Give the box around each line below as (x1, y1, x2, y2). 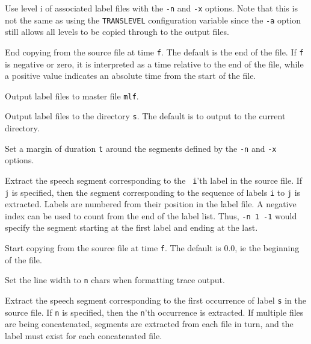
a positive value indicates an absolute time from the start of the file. (5, 69, 256, 82)
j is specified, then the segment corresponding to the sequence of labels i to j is (5, 186, 301, 198)
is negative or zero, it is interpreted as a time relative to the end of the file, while (5, 57, 304, 70)
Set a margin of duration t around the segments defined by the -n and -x (5, 142, 277, 154)
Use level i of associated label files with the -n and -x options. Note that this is (5, 2, 298, 14)
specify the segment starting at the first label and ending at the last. (5, 221, 258, 234)
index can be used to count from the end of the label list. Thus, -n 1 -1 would (5, 209, 297, 222)
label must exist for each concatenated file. (5, 329, 162, 342)
